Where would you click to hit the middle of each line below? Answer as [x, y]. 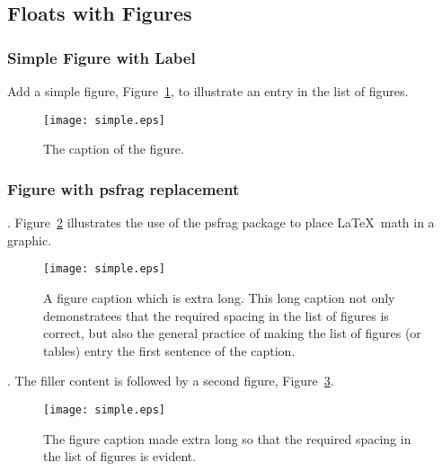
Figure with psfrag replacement [124, 188]
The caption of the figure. [114, 149]
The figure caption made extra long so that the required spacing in [227, 438]
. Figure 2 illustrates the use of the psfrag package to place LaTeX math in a [221, 222]
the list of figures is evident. [120, 456]
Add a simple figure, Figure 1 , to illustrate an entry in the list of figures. [208, 91]
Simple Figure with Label [102, 57]
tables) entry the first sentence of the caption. [169, 350]
